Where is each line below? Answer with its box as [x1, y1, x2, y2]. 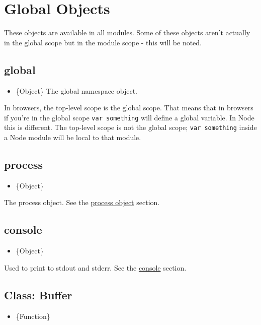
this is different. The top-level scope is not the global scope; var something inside [4, 122, 257, 133]
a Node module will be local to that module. [4, 132, 141, 143]
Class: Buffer [4, 287, 72, 302]
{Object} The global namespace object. [16, 85, 137, 96]
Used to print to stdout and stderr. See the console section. [4, 262, 187, 273]
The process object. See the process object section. [4, 197, 160, 208]
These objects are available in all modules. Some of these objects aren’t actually [4, 27, 250, 38]
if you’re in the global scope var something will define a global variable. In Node [4, 112, 254, 122]
